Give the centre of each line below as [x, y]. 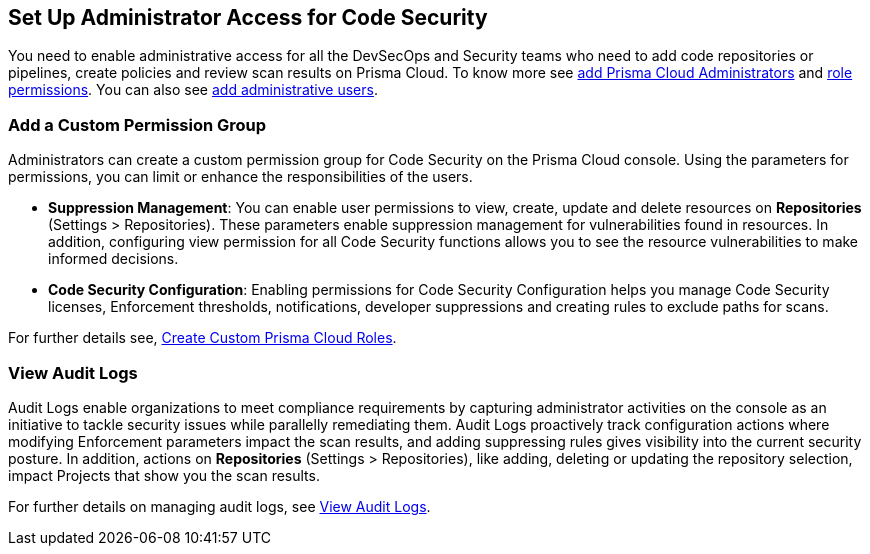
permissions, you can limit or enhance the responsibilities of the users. [240, 177]
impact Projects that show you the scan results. [164, 475]
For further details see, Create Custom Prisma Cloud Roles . [202, 338]
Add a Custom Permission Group [137, 124]
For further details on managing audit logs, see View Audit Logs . [219, 506]
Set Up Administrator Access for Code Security [248, 17]
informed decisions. [113, 259]
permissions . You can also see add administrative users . [193, 90]
